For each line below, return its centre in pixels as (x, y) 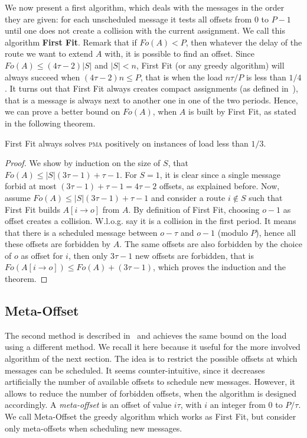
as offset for (42, 255)
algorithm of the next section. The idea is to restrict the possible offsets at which (151, 358)
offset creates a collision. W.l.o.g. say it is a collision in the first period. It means (151, 221)
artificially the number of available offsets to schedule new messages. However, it (150, 382)
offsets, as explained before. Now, (219, 186)
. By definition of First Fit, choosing (194, 209)
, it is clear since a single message (220, 174)
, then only (88, 255)
